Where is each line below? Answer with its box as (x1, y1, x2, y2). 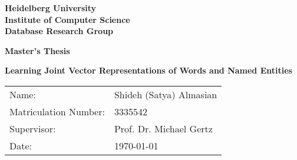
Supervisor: (9, 121, 56, 135)
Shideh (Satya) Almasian (114, 87, 217, 101)
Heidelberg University (5, 2, 97, 14)
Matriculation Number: (9, 104, 105, 118)
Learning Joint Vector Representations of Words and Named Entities (5, 64, 292, 76)
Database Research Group (5, 25, 114, 37)
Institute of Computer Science (5, 13, 130, 25)
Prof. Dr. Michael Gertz (114, 121, 213, 135)
